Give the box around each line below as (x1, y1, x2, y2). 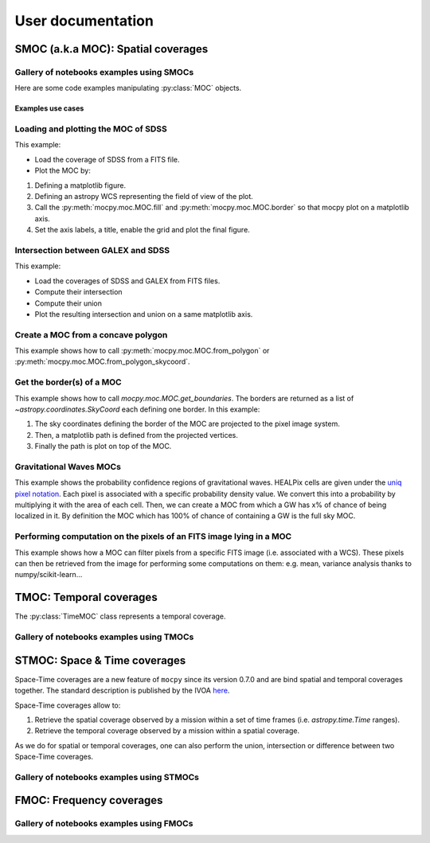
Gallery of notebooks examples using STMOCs (14, 771, 199, 783)
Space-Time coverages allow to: (14, 701, 121, 710)
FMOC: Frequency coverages (14, 794, 163, 807)
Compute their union (34, 299, 103, 308)
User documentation (14, 12, 154, 29)
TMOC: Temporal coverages (14, 591, 158, 604)
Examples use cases (14, 103, 84, 113)
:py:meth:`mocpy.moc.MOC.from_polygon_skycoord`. (14, 357, 190, 366)
